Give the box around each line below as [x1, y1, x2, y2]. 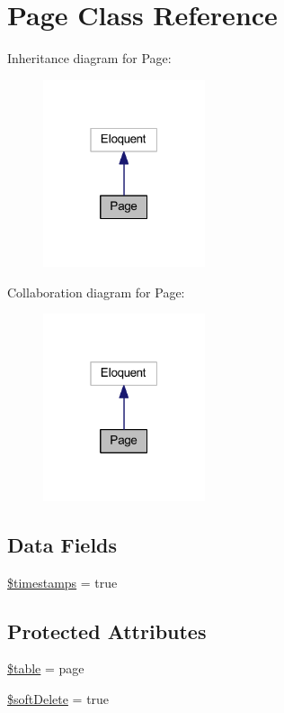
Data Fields [7, 530, 118, 558]
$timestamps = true [7, 572, 118, 591]
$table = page [7, 659, 84, 678]
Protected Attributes [7, 617, 207, 644]
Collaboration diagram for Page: [7, 282, 185, 301]
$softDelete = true [7, 689, 110, 708]
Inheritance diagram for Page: [7, 49, 172, 68]
